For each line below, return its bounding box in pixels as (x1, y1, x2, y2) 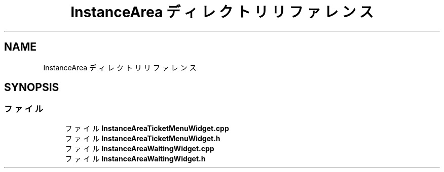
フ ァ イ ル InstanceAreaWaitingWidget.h (65, 154, 206, 163)
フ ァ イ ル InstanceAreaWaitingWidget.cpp (65, 144, 214, 153)
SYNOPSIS (4, 81, 59, 94)
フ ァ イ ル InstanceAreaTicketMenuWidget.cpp (65, 123, 229, 133)
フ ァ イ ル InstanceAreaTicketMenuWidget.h (65, 134, 220, 143)
